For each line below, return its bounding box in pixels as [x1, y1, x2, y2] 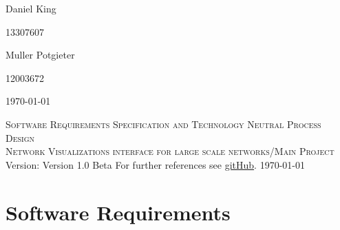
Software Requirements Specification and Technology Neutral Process [6, 116, 321, 131]
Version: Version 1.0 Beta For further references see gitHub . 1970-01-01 [6, 157, 305, 171]
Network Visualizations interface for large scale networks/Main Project [6, 144, 334, 158]
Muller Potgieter [6, 48, 75, 62]
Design [6, 130, 35, 145]
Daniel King [6, 1, 56, 15]
